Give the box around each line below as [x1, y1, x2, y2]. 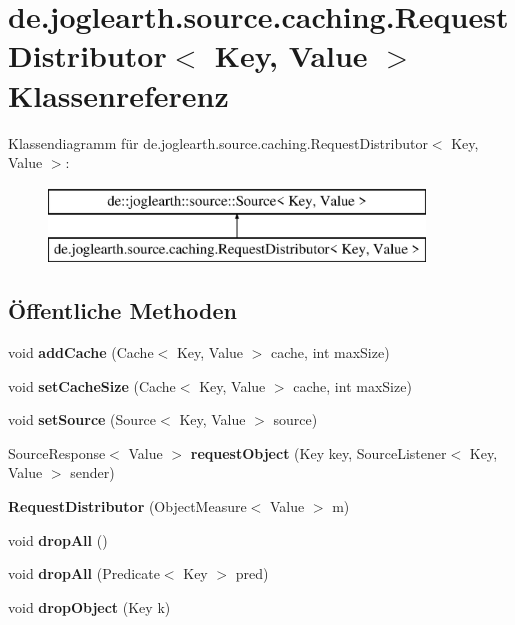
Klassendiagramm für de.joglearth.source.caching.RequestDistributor [8, 132, 428, 153]
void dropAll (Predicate [8, 563, 160, 584]
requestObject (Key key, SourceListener [190, 442, 447, 463]
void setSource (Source [8, 409, 157, 430]
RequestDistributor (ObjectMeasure [8, 496, 247, 517]
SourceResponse [8, 442, 106, 463]
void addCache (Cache [8, 342, 154, 363]
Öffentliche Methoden [8, 295, 237, 326]
